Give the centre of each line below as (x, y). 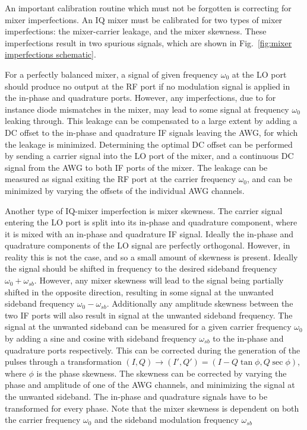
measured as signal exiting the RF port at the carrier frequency (120, 179)
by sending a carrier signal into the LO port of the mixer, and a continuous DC (149, 156)
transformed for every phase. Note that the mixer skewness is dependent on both (152, 408)
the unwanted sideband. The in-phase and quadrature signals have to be (136, 396)
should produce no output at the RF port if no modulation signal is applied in (148, 86)
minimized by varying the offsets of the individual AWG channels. (125, 190)
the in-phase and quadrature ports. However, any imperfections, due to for (140, 98)
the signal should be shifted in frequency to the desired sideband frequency (141, 268)
